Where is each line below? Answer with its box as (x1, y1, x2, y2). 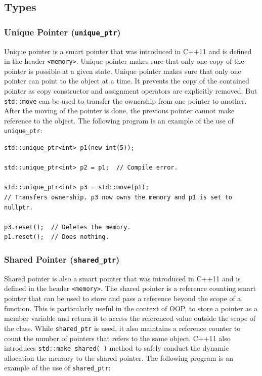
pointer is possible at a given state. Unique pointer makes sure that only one (4, 65, 241, 76)
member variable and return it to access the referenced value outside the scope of (4, 313, 256, 323)
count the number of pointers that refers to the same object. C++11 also (4, 332, 231, 343)
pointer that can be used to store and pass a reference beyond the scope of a (4, 293, 241, 304)
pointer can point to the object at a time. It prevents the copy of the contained (4, 75, 249, 86)
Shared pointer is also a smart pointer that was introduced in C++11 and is (4, 273, 241, 283)
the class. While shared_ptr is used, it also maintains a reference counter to (4, 322, 241, 333)
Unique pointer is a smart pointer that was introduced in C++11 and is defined (4, 46, 252, 56)
